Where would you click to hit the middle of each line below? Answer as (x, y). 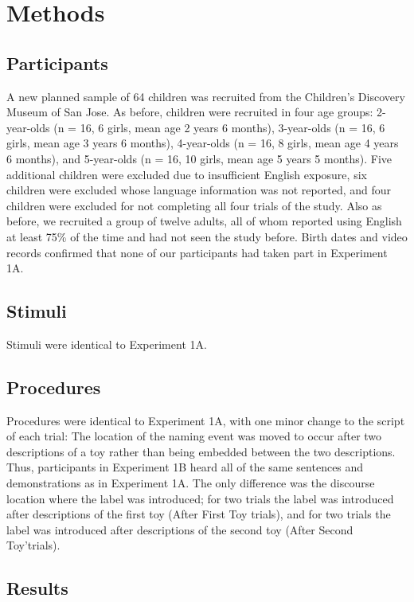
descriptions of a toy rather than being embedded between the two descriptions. (201, 451)
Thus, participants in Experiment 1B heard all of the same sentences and (185, 467)
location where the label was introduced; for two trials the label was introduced (200, 498)
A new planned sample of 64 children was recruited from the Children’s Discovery (206, 96)
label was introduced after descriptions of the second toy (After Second (180, 529)
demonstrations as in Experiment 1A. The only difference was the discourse (191, 483)
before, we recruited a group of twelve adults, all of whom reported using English (204, 221)
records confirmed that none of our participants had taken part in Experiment (197, 252)
